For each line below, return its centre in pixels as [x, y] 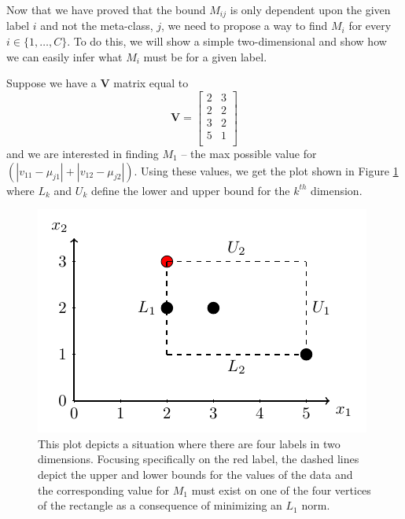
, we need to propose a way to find [245, 26]
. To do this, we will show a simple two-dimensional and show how [227, 41]
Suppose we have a [52, 83]
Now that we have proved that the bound [106, 9]
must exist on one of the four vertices [281, 490]
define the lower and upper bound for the [190, 190]
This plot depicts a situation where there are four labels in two [189, 443]
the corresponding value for [104, 490]
